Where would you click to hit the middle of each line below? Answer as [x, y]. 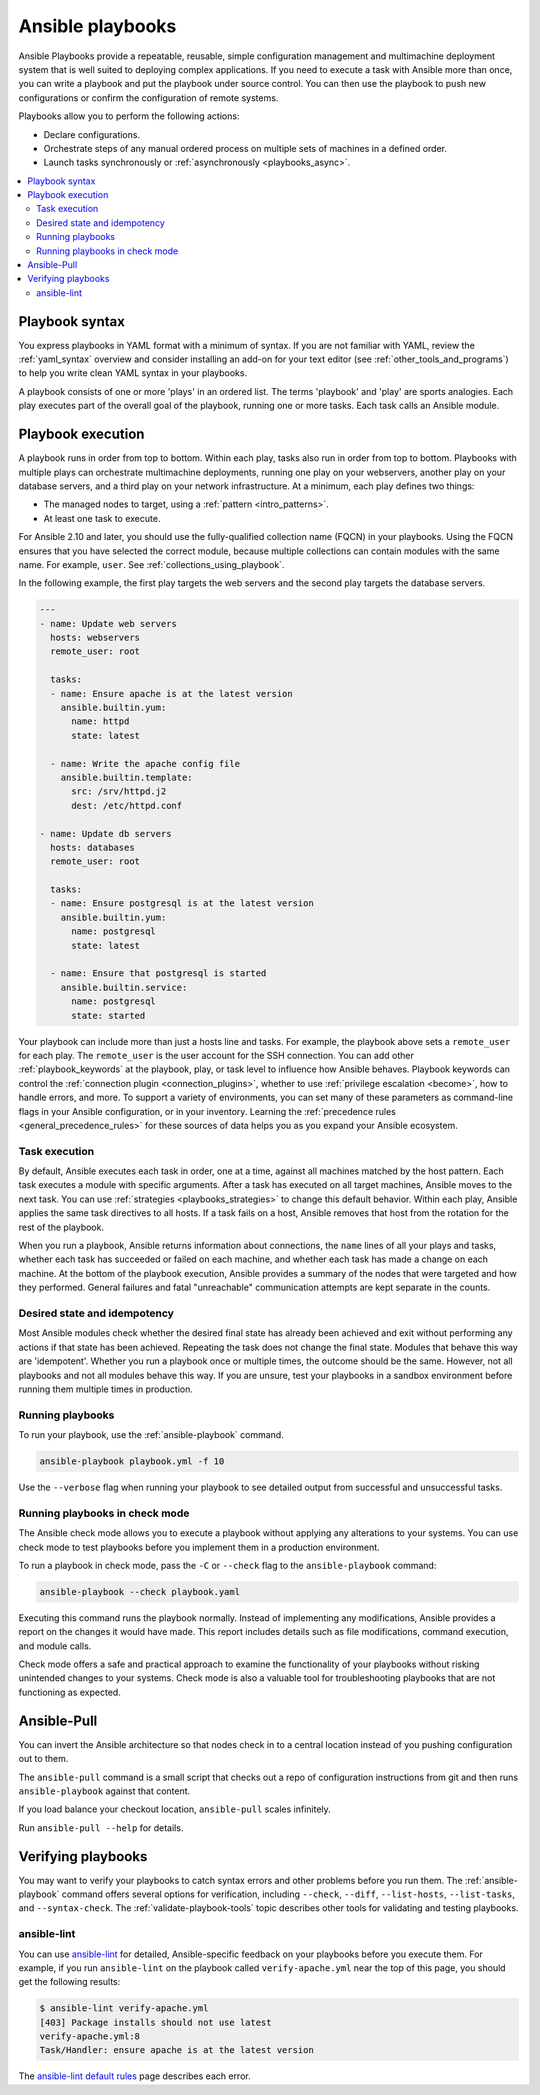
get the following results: [69, 1982]
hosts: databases [92, 847]
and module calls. [55, 1646]
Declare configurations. [91, 134]
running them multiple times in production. [106, 1389]
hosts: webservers [95, 638]
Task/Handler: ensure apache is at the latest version [176, 2050]
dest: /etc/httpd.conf [127, 805]
